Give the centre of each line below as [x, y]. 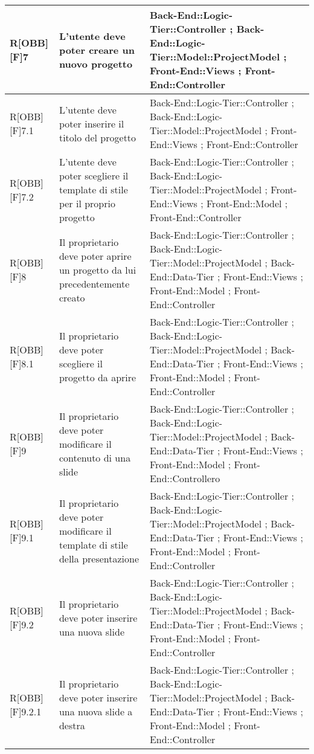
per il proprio [87, 203]
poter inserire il [91, 123]
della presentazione [99, 558]
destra [72, 725]
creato [72, 297]
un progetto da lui [98, 269]
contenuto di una [95, 457]
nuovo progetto [96, 63]
